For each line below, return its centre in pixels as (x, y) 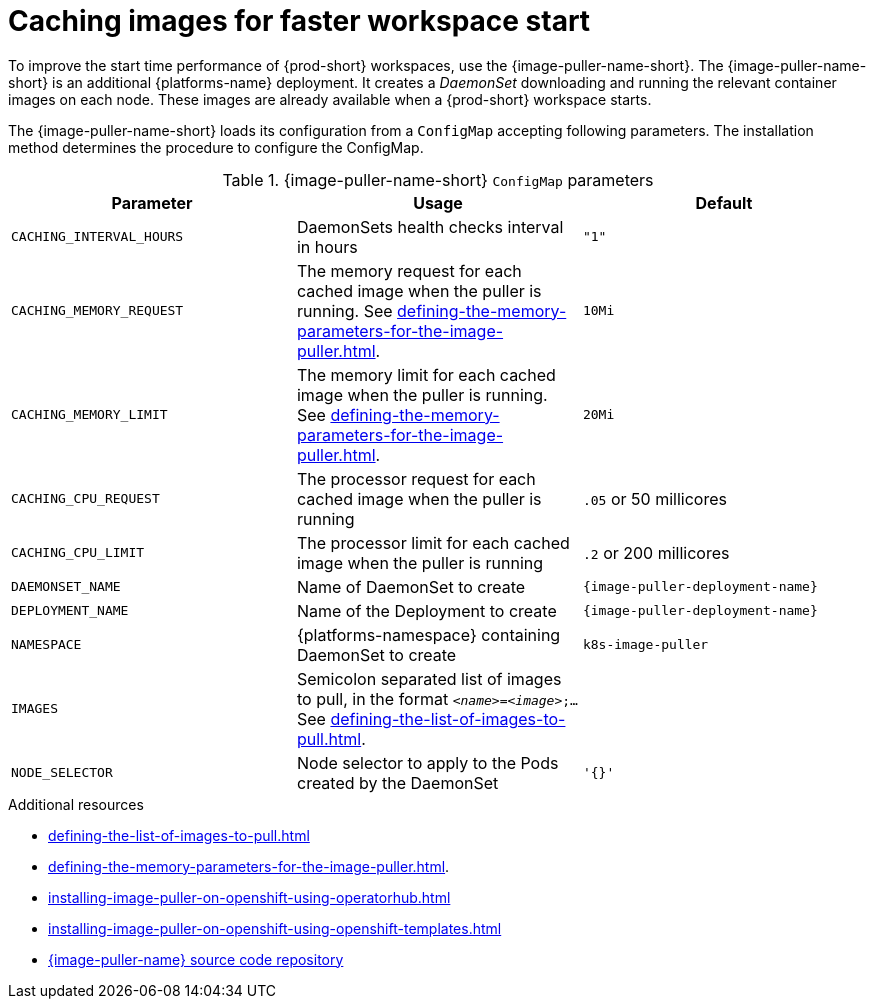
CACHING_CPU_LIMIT (78, 553)
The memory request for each (409, 270)
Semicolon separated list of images (429, 678)
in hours (327, 246)
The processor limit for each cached (433, 542)
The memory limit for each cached (426, 374)
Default (724, 202)
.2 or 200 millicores (656, 552)
